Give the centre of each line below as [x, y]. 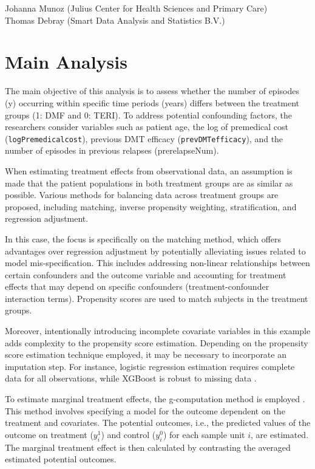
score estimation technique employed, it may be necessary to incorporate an [146, 354]
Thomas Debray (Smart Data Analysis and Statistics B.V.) [115, 20]
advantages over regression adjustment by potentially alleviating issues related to [155, 251]
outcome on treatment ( [49, 434]
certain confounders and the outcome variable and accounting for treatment [146, 274]
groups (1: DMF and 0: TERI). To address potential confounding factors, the [148, 115]
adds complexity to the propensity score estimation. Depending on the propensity [157, 342]
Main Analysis [66, 62]
